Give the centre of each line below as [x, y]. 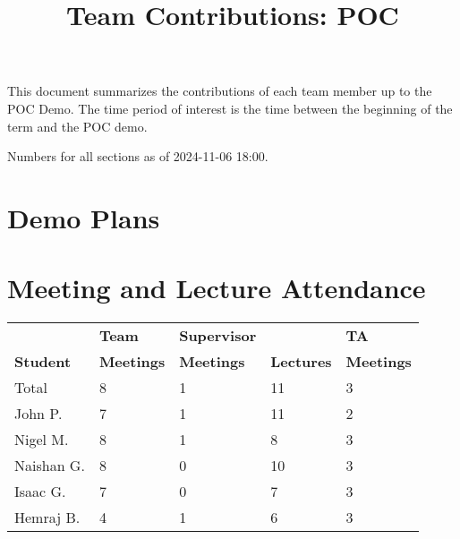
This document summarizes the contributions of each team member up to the [220, 91]
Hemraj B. [47, 518]
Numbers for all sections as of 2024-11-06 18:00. [138, 156]
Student [43, 362]
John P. [38, 414]
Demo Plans [84, 217]
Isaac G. [40, 492]
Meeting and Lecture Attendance [217, 288]
